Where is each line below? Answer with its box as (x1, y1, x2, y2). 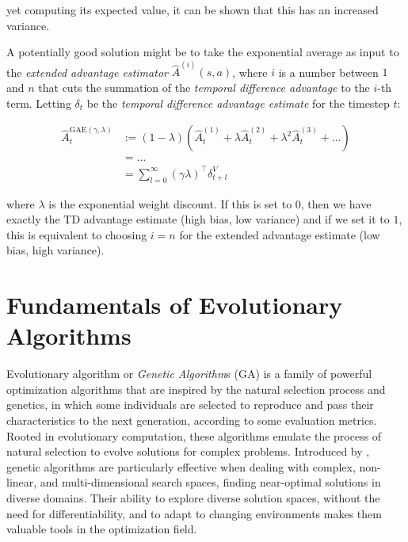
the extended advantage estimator (6, 63, 168, 80)
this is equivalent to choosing (6, 226, 147, 242)
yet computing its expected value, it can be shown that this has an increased (6, 2, 379, 17)
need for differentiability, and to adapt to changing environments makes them (6, 505, 382, 521)
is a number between (278, 63, 379, 80)
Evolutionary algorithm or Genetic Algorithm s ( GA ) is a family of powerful (6, 365, 372, 382)
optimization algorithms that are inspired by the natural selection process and (6, 380, 386, 397)
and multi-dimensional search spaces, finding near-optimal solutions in (40, 474, 381, 490)
